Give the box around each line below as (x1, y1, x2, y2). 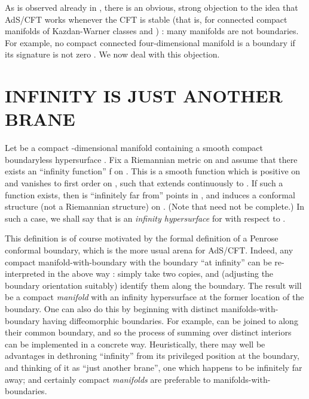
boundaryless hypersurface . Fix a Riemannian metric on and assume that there (5, 153, 298, 165)
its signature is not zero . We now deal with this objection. (5, 48, 220, 61)
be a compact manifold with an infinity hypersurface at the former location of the (5, 291, 304, 303)
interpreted (5, 267, 45, 280)
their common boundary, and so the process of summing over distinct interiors (5, 326, 292, 338)
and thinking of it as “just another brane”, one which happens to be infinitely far (5, 361, 302, 373)
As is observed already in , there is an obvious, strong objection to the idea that (5, 1, 298, 13)
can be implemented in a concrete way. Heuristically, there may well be (5, 337, 265, 350)
